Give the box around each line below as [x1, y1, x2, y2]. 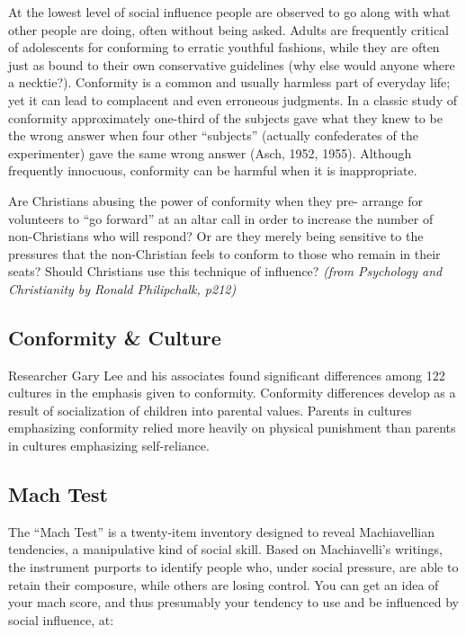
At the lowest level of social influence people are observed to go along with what [8, 3, 451, 21]
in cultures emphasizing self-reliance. [8, 436, 210, 455]
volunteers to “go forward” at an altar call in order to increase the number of [8, 209, 434, 228]
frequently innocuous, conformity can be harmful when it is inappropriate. [8, 161, 417, 180]
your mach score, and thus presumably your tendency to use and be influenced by [8, 593, 459, 612]
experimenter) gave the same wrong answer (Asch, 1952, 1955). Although [8, 143, 412, 162]
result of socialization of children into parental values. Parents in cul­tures [8, 400, 412, 419]
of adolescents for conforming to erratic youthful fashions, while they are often [8, 38, 440, 57]
